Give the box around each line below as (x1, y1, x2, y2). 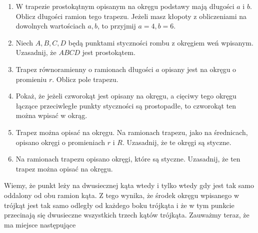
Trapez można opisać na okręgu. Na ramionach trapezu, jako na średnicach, (15, 126, 248, 137)
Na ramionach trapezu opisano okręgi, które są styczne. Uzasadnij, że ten (15, 153, 240, 164)
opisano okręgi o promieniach (15, 136, 105, 147)
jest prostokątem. (82, 47, 135, 57)
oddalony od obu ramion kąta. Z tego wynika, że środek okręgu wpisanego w (4, 189, 239, 200)
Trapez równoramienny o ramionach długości (15, 63, 153, 74)
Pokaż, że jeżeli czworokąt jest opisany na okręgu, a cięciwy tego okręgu (15, 90, 236, 101)
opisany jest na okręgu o (161, 63, 236, 74)
